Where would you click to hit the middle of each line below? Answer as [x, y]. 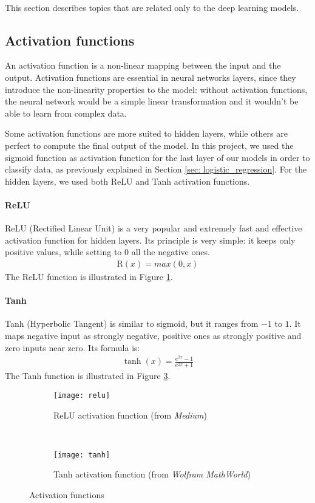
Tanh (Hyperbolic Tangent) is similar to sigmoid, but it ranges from [132, 323]
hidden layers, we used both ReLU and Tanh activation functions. [127, 181]
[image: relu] [82, 395]
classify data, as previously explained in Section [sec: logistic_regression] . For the [156, 169]
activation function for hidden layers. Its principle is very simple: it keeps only [150, 240]
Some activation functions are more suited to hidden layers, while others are [146, 133]
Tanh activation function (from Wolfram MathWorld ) [152, 474]
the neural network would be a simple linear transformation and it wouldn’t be [152, 101]
